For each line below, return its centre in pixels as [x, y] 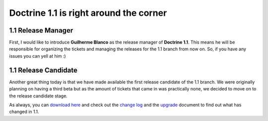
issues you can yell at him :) [38, 56]
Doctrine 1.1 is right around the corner [88, 13]
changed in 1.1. [24, 112]
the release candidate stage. [38, 96]
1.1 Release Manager [41, 30]
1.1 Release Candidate [43, 70]
